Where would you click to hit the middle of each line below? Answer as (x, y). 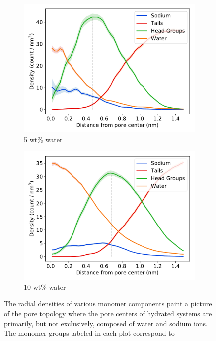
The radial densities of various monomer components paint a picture (108, 303)
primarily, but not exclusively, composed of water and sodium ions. (106, 323)
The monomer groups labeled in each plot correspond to (89, 333)
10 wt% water (45, 286)
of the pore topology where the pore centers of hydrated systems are (108, 313)
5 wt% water (43, 139)
